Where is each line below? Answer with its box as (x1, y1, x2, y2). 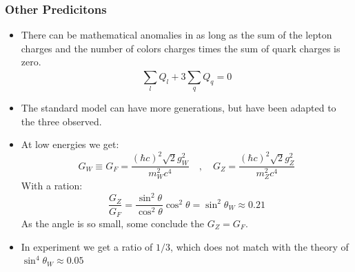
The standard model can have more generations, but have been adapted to (21, 101, 336, 115)
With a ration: (21, 178, 83, 193)
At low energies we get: (21, 137, 119, 151)
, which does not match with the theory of (170, 239, 349, 253)
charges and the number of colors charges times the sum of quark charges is (21, 41, 341, 55)
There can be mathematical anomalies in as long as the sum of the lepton (21, 28, 332, 42)
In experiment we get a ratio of (21, 239, 153, 253)
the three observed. (21, 114, 102, 128)
